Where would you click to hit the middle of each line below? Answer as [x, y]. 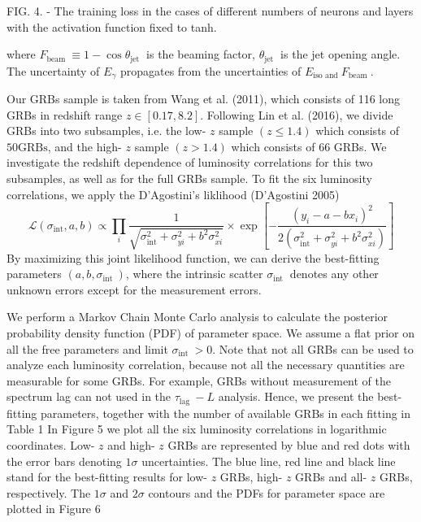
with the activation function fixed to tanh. [112, 26]
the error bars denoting [64, 461]
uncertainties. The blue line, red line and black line [269, 461]
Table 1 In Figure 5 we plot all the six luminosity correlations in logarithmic [197, 429]
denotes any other [334, 274]
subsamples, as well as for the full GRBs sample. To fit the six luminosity [189, 178]
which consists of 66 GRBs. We [309, 146]
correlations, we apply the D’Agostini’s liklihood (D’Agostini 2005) [173, 194]
